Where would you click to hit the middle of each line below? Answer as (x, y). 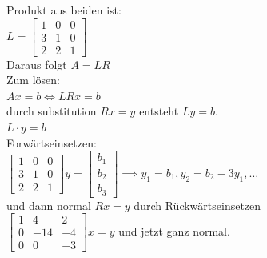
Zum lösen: (33, 80)
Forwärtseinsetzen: (52, 142)
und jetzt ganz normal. (174, 230)
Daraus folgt (37, 64)
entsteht (159, 111)
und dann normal (49, 205)
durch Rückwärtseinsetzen (197, 205)
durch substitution (52, 111)
